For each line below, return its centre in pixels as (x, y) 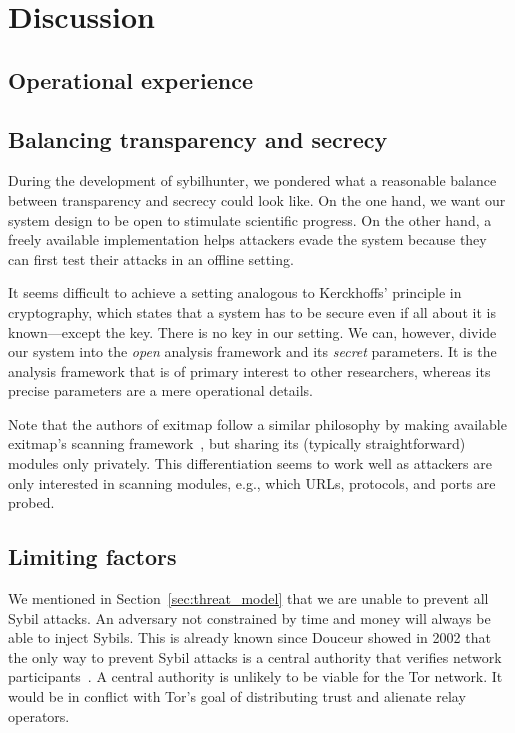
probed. (31, 502)
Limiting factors (92, 556)
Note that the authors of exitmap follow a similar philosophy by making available (257, 423)
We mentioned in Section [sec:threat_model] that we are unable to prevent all (248, 598)
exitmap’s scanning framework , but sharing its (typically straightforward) (237, 443)
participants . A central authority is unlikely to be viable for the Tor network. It (255, 676)
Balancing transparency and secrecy (198, 138)
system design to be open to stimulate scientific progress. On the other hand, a (250, 219)
